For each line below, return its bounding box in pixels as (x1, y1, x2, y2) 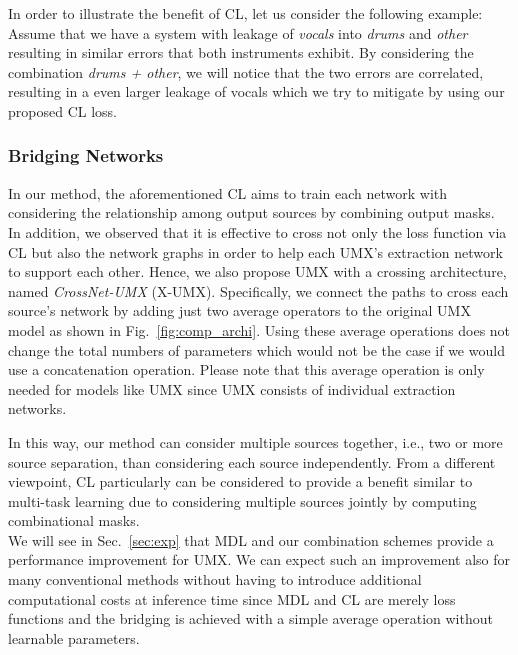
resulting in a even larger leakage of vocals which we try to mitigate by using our (8, 81, 505, 102)
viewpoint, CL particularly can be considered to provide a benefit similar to (8, 471, 473, 492)
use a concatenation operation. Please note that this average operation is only (8, 359, 485, 380)
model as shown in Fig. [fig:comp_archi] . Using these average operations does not (8, 319, 511, 340)
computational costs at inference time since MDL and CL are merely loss (8, 588, 456, 609)
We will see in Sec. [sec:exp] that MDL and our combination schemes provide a (8, 529, 494, 550)
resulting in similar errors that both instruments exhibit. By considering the (8, 42, 474, 63)
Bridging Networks (8, 143, 164, 168)
